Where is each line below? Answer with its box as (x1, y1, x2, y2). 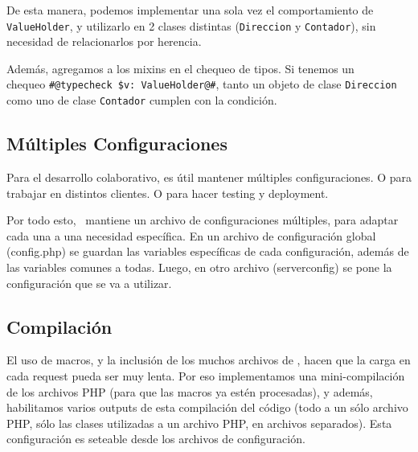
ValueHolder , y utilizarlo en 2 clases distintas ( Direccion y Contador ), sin (6, 17, 376, 34)
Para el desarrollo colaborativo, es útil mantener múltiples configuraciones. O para (6, 168, 412, 185)
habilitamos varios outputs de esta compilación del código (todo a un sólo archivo (6, 399, 408, 416)
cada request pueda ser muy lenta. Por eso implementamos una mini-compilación (6, 367, 405, 384)
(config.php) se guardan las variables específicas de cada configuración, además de (6, 243, 409, 260)
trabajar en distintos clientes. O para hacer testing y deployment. (6, 184, 329, 201)
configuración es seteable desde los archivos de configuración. (6, 430, 305, 447)
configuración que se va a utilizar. (6, 274, 172, 291)
